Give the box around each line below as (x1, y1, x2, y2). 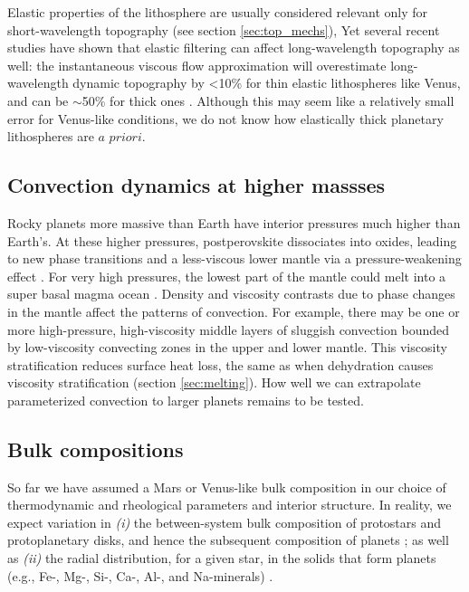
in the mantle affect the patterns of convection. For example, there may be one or (7, 301, 460, 320)
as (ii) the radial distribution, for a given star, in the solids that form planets (7, 549, 436, 568)
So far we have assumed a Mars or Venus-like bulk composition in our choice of (7, 477, 446, 496)
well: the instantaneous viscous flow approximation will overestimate (7, 55, 387, 74)
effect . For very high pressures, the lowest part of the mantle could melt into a (7, 266, 446, 285)
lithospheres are (7, 127, 94, 146)
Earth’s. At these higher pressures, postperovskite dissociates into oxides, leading (7, 231, 457, 250)
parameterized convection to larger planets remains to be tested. (7, 390, 364, 409)
